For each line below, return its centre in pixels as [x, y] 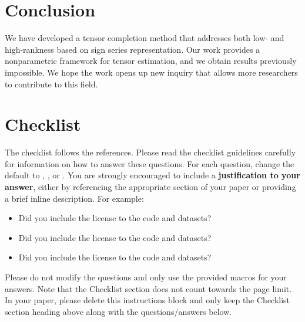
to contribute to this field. [51, 84]
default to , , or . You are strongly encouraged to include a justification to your [152, 175]
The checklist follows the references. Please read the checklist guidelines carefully [150, 152]
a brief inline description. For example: [74, 198]
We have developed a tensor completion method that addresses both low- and [145, 38]
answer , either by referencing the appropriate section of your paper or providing [150, 187]
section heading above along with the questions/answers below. [118, 311]
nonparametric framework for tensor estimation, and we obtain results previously [151, 61]
